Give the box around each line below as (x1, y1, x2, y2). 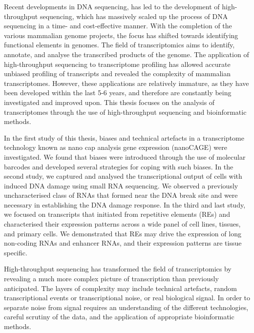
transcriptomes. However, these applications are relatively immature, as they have (4, 78, 249, 88)
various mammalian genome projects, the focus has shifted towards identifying (4, 30, 238, 40)
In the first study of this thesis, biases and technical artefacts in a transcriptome (4, 132, 245, 143)
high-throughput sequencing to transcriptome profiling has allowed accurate (4, 59, 231, 69)
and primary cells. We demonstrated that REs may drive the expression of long (4, 228, 241, 238)
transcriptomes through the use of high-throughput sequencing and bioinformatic (4, 106, 247, 117)
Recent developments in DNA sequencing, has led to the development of (4, 1, 220, 11)
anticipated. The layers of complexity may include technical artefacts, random (4, 283, 237, 293)
